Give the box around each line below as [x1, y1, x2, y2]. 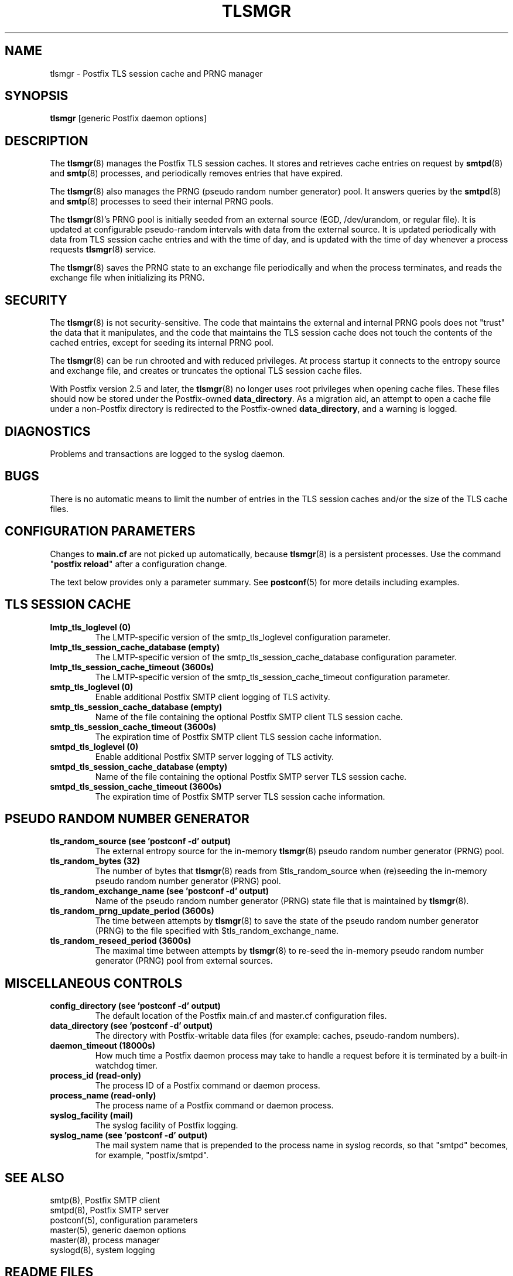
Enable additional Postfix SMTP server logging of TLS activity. [95, 751, 334, 762]
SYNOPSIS [5, 88, 69, 104]
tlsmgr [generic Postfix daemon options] [50, 113, 207, 124]
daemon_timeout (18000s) [50, 1040, 156, 1051]
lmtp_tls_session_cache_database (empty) [50, 642, 220, 652]
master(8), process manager [50, 1235, 160, 1246]
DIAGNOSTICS [5, 424, 91, 439]
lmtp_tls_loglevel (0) [50, 622, 131, 632]
